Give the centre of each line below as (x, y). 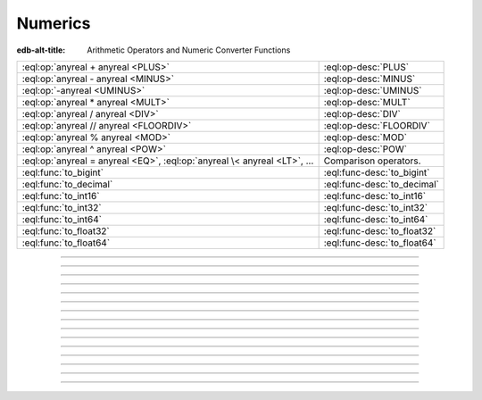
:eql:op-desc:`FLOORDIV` (377, 125)
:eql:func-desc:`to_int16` (375, 196)
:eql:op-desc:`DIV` (362, 113)
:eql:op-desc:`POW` (366, 149)
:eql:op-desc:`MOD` (366, 137)
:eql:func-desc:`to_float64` (380, 243)
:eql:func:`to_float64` (66, 243)
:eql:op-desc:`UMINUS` (373, 90)
